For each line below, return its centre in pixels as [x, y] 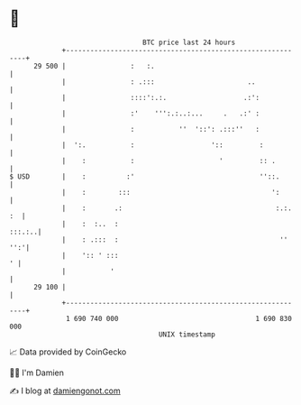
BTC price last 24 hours [189, 42]
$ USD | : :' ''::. [145, 176]
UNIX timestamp [187, 334]
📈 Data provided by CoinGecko [68, 352]
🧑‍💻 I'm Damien [37, 373]
